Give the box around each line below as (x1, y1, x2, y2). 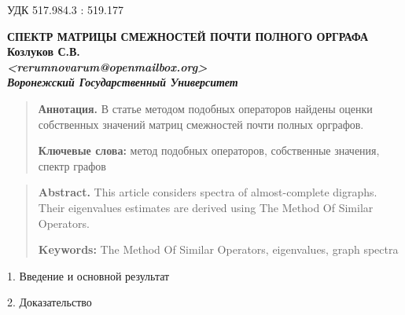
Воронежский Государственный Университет (7, 74, 238, 90)
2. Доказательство (7, 294, 92, 310)
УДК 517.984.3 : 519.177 (7, 2, 123, 17)
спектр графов (38, 157, 106, 174)
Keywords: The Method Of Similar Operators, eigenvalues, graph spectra (38, 241, 399, 258)
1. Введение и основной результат (7, 267, 170, 284)
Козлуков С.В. (7, 43, 80, 60)
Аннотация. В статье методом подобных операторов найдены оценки (38, 100, 373, 116)
